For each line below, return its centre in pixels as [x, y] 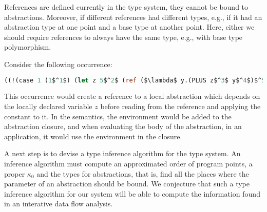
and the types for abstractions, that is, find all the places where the [143, 173]
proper [15, 173]
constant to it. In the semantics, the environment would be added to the [118, 116]
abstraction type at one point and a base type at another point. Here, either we [129, 27]
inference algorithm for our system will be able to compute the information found [132, 193]
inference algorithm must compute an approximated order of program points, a [128, 163]
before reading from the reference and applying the [180, 106]
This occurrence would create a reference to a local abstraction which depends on [132, 96]
